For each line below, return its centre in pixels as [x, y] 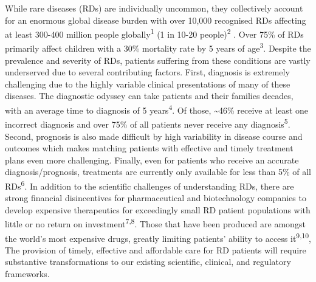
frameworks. [27, 274]
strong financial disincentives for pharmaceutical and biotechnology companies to [156, 198]
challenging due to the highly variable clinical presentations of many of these [148, 84]
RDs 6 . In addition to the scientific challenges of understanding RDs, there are [149, 185]
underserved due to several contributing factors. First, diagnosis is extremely [147, 72]
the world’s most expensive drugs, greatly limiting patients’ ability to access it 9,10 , [158, 237]
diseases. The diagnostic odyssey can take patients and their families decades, [149, 96]
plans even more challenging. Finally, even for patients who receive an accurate [152, 160]
